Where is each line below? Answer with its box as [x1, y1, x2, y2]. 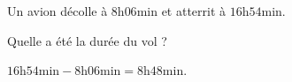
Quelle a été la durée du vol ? [7, 31, 167, 49]
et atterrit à [161, 2, 227, 19]
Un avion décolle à [7, 2, 108, 19]
